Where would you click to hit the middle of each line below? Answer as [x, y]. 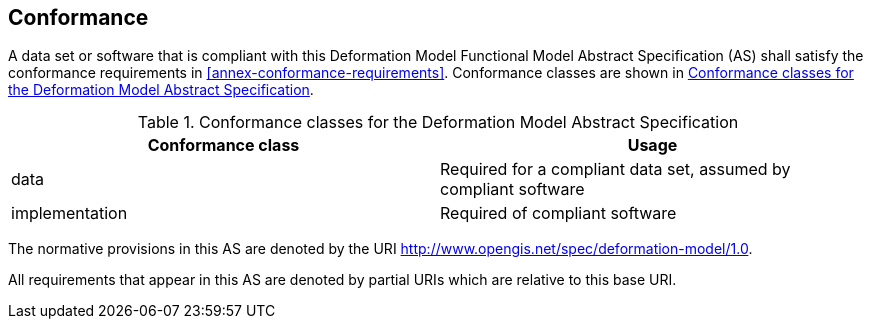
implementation [69, 213]
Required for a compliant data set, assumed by [615, 169]
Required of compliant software [558, 213]
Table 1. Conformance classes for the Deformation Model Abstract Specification [438, 122]
